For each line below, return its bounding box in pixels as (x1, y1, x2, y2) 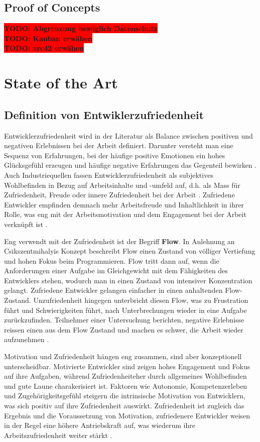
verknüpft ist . (4, 218, 48, 229)
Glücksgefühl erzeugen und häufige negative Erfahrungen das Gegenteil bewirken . (4, 160, 257, 170)
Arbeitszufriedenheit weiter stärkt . (4, 429, 112, 440)
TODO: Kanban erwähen (4, 33, 92, 43)
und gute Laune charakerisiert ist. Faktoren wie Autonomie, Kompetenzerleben (4, 380, 247, 391)
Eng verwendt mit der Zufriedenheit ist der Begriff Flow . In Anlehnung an (4, 236, 235, 246)
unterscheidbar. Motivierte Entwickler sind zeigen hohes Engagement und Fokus (4, 361, 250, 371)
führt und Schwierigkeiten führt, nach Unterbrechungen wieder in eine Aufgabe (4, 304, 247, 315)
